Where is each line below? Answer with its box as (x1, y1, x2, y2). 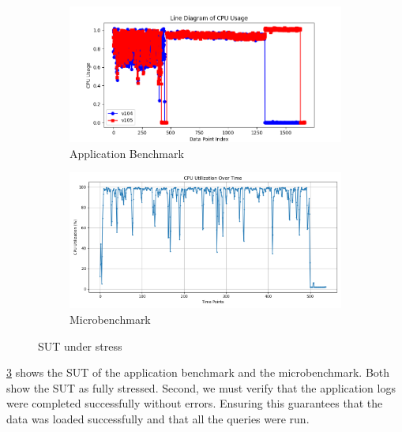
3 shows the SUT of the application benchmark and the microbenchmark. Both (6, 364, 390, 381)
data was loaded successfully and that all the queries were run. (6, 410, 310, 426)
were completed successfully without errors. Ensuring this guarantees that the (6, 395, 383, 411)
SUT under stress (38, 337, 122, 354)
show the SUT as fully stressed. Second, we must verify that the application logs (6, 379, 396, 396)
